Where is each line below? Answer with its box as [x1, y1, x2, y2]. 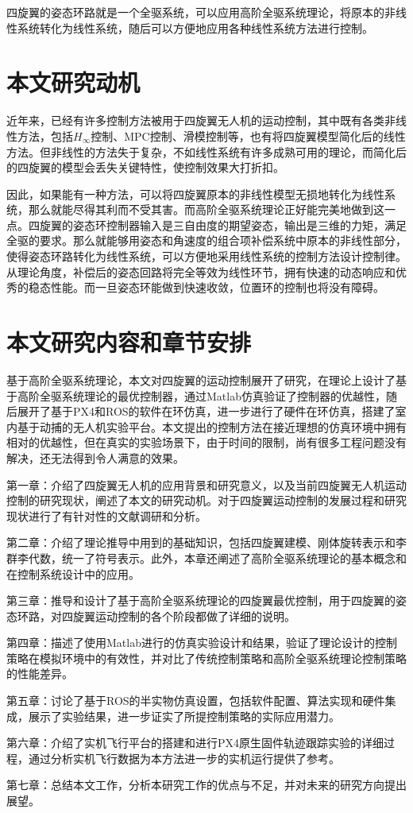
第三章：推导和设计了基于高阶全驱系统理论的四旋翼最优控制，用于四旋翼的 [6, 592, 396, 609]
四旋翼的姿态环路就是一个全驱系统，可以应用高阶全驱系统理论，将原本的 [6, 4, 384, 20]
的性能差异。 [6, 665, 73, 682]
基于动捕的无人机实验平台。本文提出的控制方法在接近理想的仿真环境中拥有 [17, 418, 407, 435]
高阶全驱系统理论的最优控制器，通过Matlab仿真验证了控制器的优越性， [17, 387, 386, 404]
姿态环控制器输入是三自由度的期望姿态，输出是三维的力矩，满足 [72, 216, 407, 233]
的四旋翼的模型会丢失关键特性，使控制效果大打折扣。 [6, 159, 284, 176]
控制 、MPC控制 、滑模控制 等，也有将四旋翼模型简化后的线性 [91, 127, 406, 144]
